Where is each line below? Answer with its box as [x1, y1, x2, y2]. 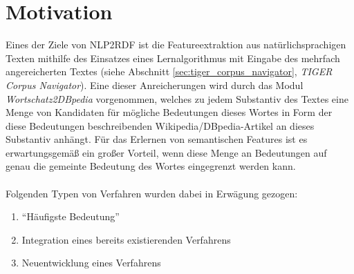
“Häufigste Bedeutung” [21, 209, 120, 224]
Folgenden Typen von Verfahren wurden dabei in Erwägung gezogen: [6, 186, 298, 200]
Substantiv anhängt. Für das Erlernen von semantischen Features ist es [6, 132, 308, 146]
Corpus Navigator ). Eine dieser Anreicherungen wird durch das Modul [6, 77, 304, 92]
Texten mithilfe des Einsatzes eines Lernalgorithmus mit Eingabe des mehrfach [6, 50, 340, 65]
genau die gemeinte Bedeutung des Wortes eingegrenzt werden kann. [6, 159, 296, 173]
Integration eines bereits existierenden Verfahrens [21, 232, 231, 246]
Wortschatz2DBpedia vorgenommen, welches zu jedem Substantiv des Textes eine [6, 91, 348, 106]
